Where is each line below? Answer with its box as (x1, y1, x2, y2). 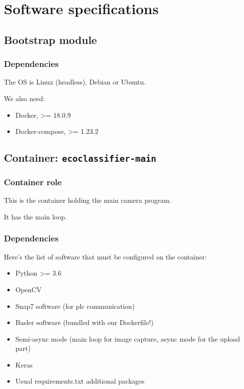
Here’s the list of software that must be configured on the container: (4, 251, 207, 261)
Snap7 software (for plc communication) (15, 301, 135, 311)
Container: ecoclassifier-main (4, 150, 156, 165)
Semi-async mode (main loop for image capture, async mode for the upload (15, 333, 240, 344)
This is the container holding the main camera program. (4, 195, 171, 205)
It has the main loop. (4, 211, 67, 221)
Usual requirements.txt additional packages (15, 376, 145, 386)
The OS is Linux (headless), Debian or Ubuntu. (4, 77, 146, 87)
